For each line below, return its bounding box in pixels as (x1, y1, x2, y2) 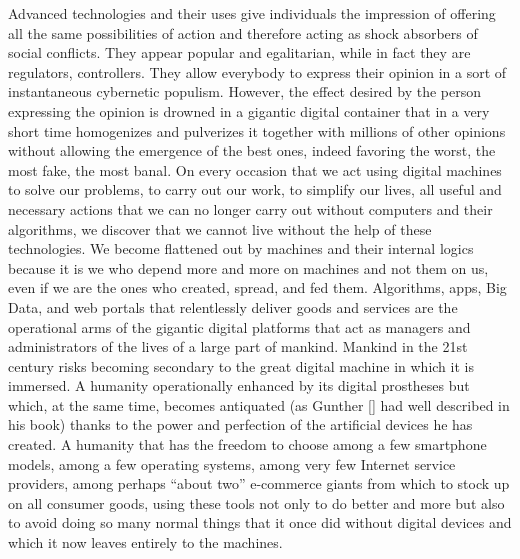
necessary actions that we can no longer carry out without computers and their (8, 198, 493, 219)
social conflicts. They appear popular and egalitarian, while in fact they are (8, 42, 471, 63)
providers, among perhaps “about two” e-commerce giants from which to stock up (8, 473, 510, 494)
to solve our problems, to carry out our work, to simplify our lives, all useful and (8, 179, 502, 200)
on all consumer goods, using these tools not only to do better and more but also (8, 492, 505, 513)
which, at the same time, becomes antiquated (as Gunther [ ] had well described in (8, 394, 510, 415)
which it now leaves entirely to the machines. (8, 532, 283, 553)
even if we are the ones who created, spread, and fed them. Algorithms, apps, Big (8, 277, 507, 298)
